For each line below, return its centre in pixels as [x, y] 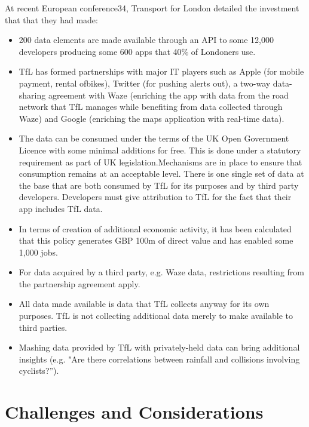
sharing [32, 95]
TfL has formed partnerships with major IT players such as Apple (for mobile [161, 71]
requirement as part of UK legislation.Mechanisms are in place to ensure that [160, 162]
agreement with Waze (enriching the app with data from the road [168, 95]
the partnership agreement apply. [79, 283]
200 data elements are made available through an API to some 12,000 [146, 40]
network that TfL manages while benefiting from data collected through [151, 107]
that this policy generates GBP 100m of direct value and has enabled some [156, 240]
